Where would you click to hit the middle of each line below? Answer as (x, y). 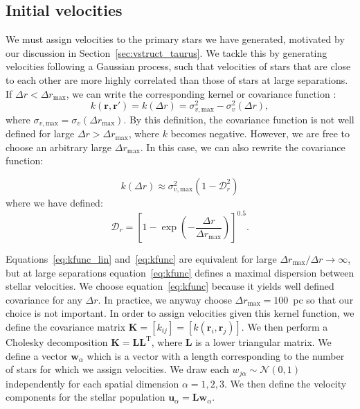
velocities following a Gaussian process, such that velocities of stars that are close (178, 66)
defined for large (40, 133)
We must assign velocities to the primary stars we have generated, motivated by (175, 39)
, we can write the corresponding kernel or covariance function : (201, 93)
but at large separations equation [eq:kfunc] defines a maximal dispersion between (180, 272)
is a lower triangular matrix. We (263, 342)
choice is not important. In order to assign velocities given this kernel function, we (180, 313)
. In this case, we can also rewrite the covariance (243, 147)
